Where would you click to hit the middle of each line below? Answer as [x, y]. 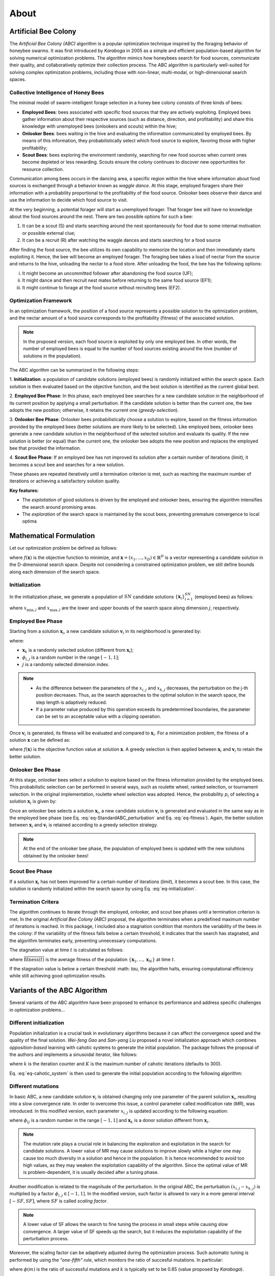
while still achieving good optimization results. [58, 976]
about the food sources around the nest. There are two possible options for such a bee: [101, 216]
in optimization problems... [37, 1010]
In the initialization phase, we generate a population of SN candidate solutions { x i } [97, 597]
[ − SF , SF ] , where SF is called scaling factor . [59, 1201]
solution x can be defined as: [40, 740]
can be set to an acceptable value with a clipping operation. [99, 717]
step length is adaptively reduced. [72, 702]
